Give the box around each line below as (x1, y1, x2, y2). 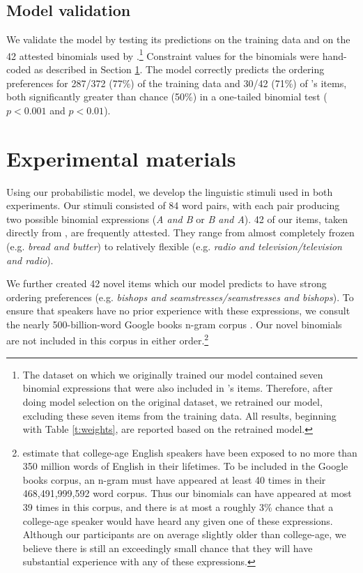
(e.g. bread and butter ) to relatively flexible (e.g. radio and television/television (6, 238, 342, 253)
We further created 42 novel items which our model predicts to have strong (6, 276, 327, 291)
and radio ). (6, 252, 54, 267)
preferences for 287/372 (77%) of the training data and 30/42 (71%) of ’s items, (6, 75, 347, 90)
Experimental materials (6, 144, 236, 172)
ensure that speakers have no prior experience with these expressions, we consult (6, 303, 350, 318)
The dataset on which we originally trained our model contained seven (22, 367, 323, 381)
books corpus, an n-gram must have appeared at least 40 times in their (22, 472, 326, 487)
